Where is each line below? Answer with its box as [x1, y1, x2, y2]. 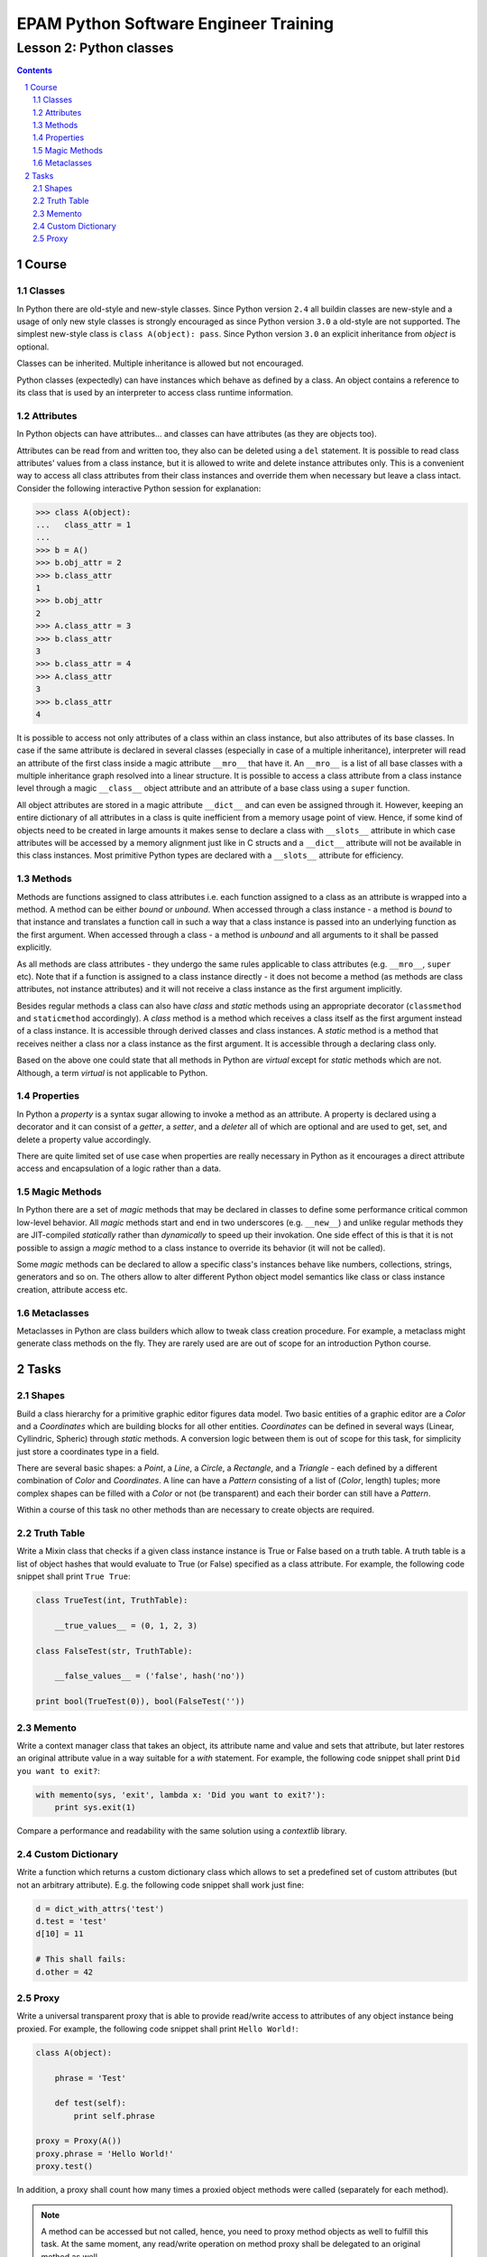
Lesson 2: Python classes [16, 40, 174, 56]
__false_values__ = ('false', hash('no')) [54, 1671, 245, 1681]
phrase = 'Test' [54, 2073, 126, 2083]
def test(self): [54, 2098, 126, 2108]
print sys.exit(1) [54, 1802, 136, 1813]
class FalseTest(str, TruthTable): [35, 1646, 193, 1656]
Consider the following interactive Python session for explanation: [16, 483, 262, 494]
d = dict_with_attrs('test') [35, 1903, 165, 1914]
